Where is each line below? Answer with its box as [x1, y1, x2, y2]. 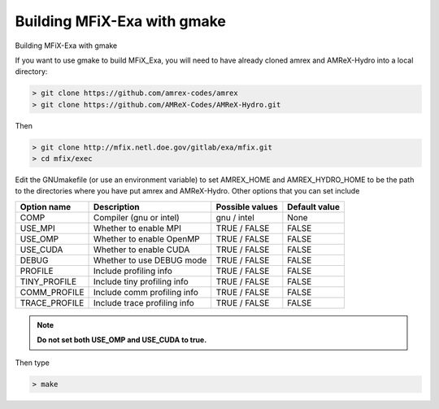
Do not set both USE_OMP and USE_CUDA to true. [37, 335, 207, 345]
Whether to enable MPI [93, 222, 182, 233]
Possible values [215, 201, 278, 212]
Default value [287, 201, 341, 212]
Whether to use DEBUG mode [93, 255, 207, 266]
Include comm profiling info [93, 286, 198, 298]
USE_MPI [20, 222, 56, 233]
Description [93, 201, 140, 212]
